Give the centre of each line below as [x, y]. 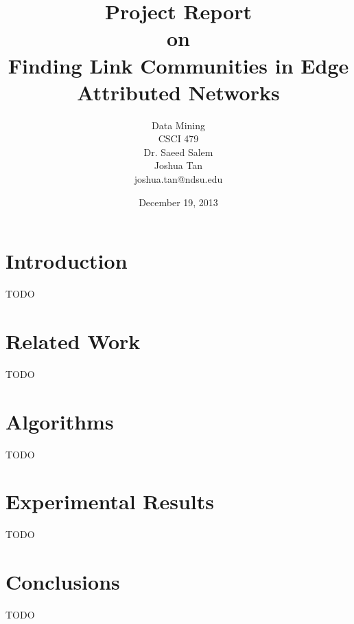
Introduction [67, 261]
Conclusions [63, 582]
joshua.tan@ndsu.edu [178, 179]
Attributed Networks [178, 92]
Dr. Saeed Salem [178, 152]
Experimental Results [110, 501]
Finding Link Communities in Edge [178, 65]
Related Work [73, 341]
